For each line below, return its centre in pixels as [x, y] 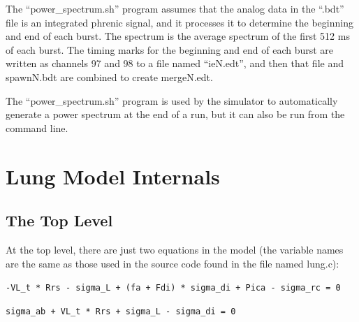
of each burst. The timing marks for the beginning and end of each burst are [170, 49]
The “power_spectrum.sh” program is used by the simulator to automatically [172, 100]
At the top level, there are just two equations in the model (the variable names [175, 249]
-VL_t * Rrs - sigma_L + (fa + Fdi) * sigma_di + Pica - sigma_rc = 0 [173, 288]
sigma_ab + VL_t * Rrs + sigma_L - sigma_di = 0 [121, 311]
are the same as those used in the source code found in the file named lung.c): [173, 263]
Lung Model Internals [113, 176]
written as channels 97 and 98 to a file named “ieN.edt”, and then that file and [175, 63]
